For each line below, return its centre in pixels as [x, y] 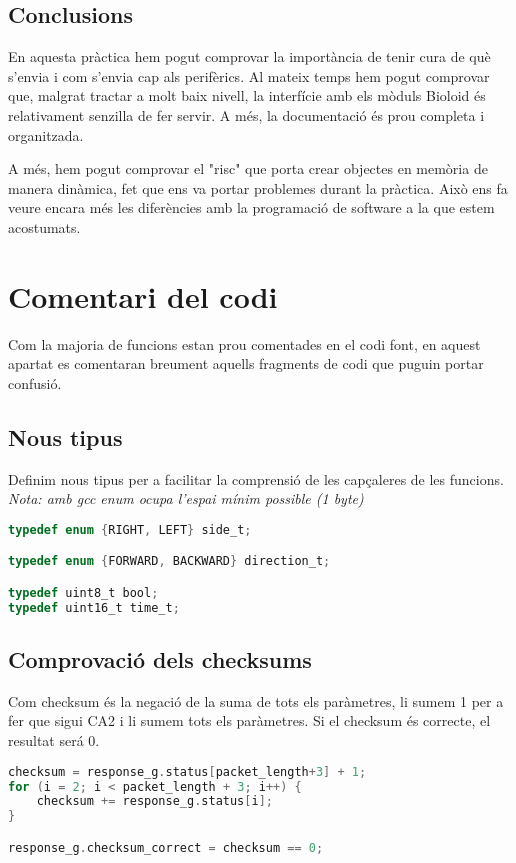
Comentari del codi [143, 295]
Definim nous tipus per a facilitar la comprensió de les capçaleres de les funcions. [256, 478]
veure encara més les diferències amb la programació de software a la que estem [251, 207]
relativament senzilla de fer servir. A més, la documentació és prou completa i [246, 114]
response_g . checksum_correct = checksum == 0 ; [166, 847]
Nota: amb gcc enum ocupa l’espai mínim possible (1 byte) [186, 498]
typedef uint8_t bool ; [83, 592]
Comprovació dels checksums [160, 659]
